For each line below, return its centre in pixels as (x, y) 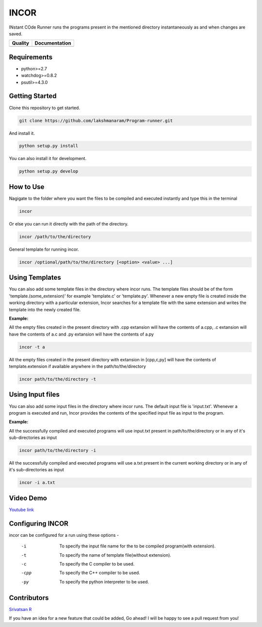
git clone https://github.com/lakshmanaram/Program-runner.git (96, 121)
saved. (16, 33)
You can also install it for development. (48, 159)
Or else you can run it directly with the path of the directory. (69, 224)
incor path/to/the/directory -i (58, 450)
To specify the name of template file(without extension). (115, 555)
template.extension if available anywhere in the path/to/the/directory (78, 367)
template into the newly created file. (45, 309)
